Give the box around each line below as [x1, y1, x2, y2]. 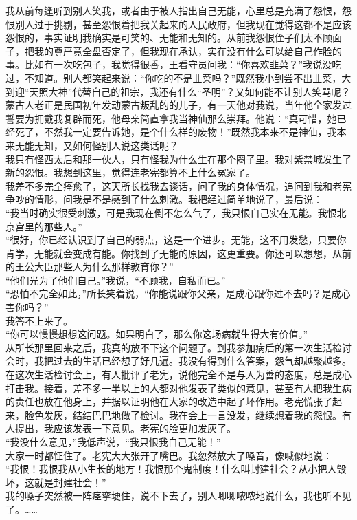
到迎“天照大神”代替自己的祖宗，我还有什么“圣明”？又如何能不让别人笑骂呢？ [5, 84, 351, 98]
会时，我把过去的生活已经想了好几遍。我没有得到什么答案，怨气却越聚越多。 [5, 354, 352, 368]
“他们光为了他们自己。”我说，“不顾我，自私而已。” [5, 272, 226, 287]
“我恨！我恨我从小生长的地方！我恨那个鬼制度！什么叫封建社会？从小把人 [5, 462, 337, 476]
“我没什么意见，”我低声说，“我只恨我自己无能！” [5, 435, 221, 448]
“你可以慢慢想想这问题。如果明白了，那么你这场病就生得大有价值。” [5, 327, 308, 341]
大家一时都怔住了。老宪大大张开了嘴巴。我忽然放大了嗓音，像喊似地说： [5, 448, 332, 462]
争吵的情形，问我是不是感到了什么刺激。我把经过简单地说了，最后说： [5, 192, 323, 206]
